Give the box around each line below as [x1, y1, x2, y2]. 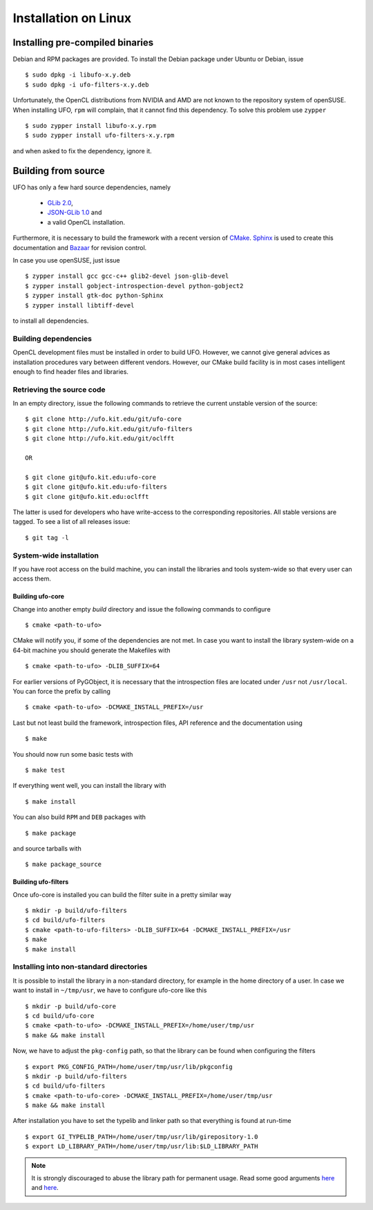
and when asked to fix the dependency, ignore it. [12, 146, 152, 155]
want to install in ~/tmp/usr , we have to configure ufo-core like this [12, 986, 207, 994]
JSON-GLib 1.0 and [47, 208, 102, 217]
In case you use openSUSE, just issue [12, 256, 120, 265]
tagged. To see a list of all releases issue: [12, 518, 131, 526]
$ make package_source [25, 860, 102, 869]
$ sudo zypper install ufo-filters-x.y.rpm [25, 131, 175, 140]
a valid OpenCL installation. [47, 218, 126, 226]
